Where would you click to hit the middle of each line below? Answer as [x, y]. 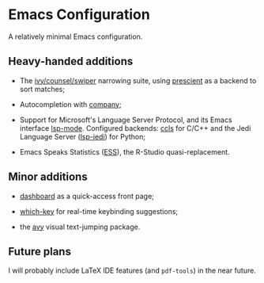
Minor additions [48, 177]
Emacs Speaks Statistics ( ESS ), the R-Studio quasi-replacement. [125, 151]
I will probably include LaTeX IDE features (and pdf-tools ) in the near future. [132, 270]
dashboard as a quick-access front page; [87, 196]
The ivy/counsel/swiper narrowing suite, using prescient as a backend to [138, 80]
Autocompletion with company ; [70, 104]
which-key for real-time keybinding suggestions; [99, 211]
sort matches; [42, 89]
